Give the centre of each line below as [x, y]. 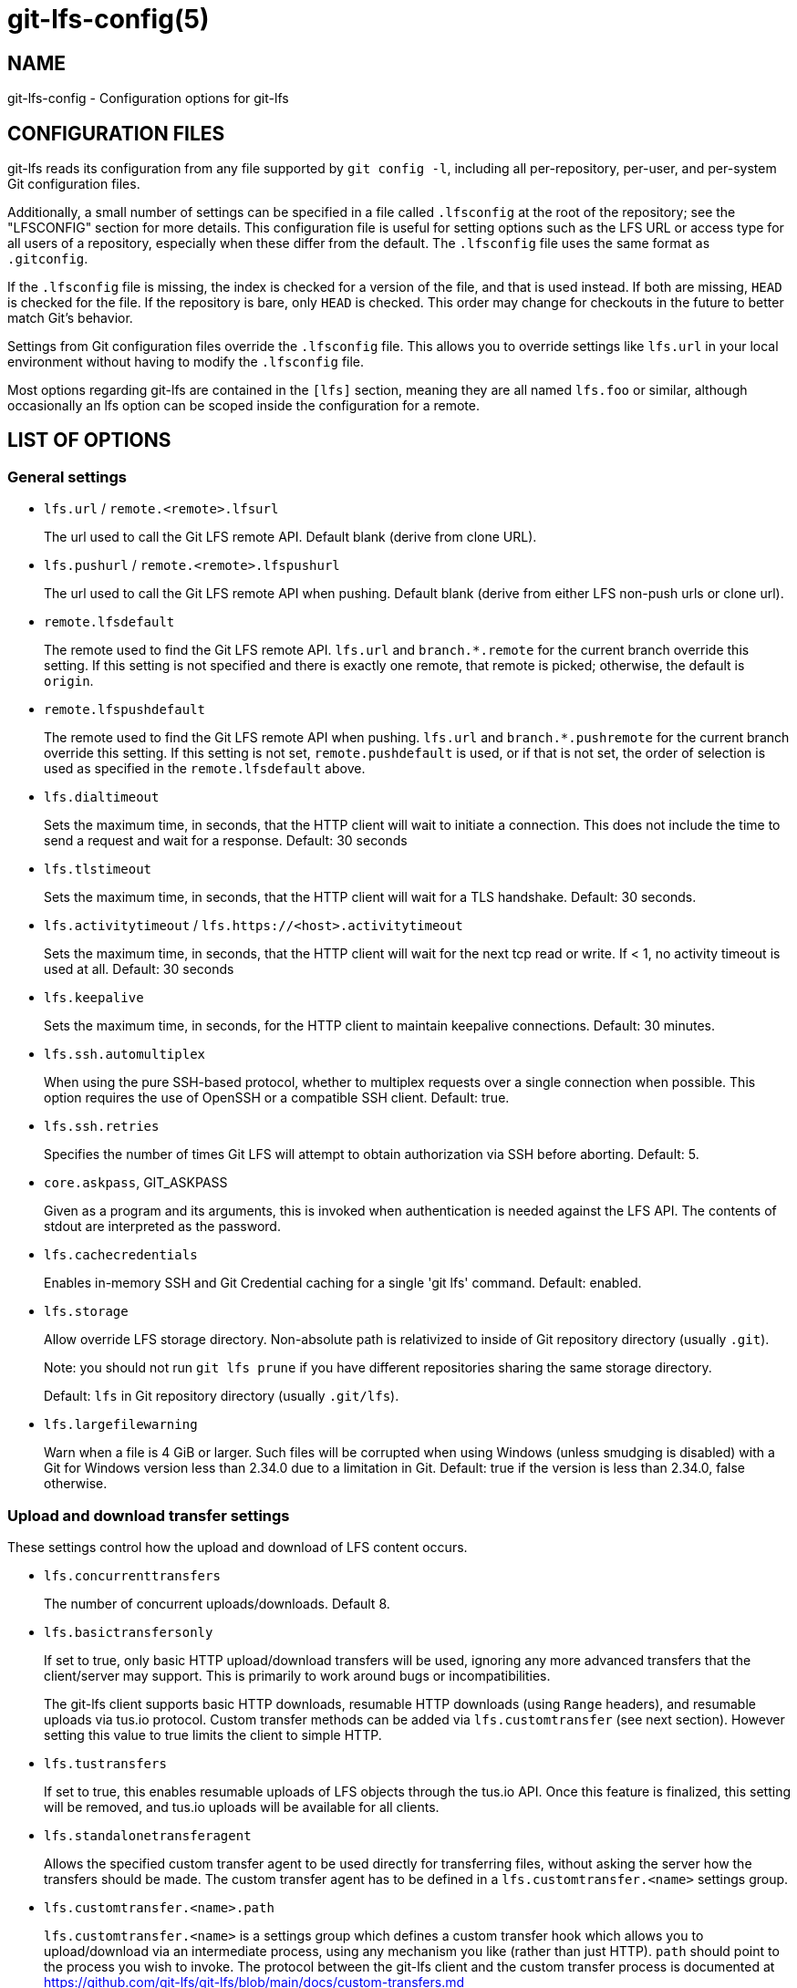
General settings [67, 476]
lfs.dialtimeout [102, 797]
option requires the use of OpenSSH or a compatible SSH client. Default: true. [277, 1098]
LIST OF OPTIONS [89, 440]
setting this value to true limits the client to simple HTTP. [213, 1734]
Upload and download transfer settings [149, 1515]
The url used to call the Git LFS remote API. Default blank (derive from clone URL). [290, 537]
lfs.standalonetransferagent [148, 1835]
